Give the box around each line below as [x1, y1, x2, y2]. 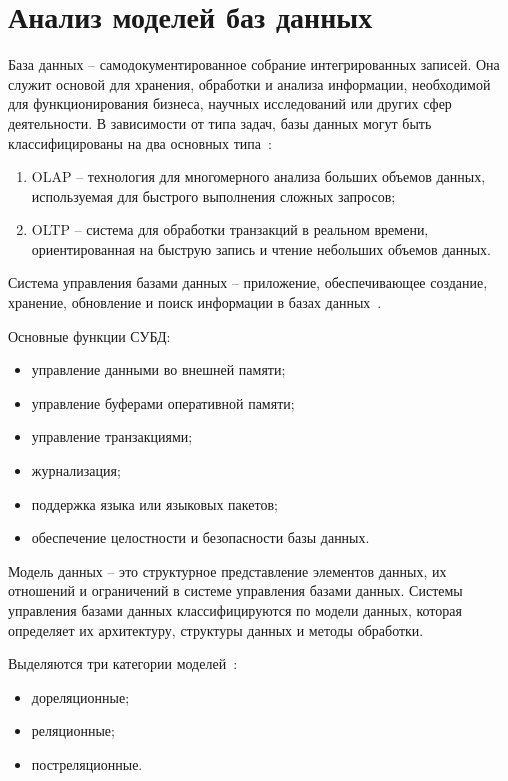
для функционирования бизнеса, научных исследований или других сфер [8, 93, 452, 114]
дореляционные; [31, 686, 130, 707]
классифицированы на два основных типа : [8, 132, 272, 153]
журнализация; [31, 460, 121, 481]
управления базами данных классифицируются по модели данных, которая [8, 600, 462, 620]
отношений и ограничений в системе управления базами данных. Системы [8, 580, 463, 601]
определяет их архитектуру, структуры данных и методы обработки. [8, 619, 424, 640]
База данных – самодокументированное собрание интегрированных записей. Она [8, 54, 500, 75]
